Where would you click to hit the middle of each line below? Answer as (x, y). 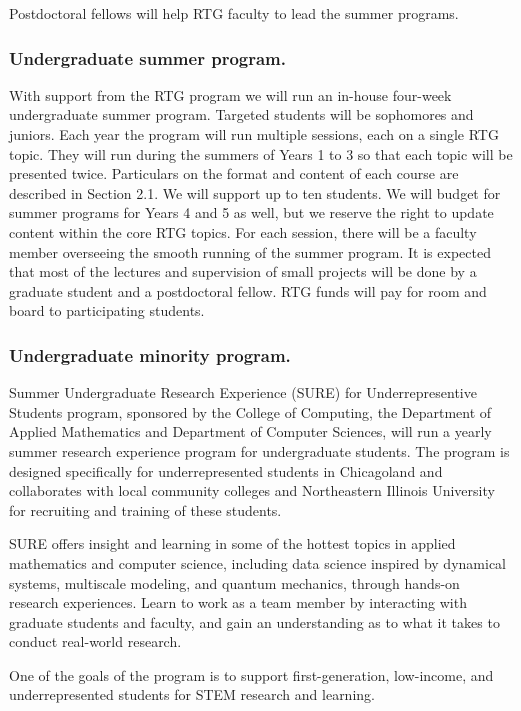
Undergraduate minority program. (150, 354)
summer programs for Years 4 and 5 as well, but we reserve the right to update (251, 212)
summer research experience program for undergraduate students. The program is (259, 450)
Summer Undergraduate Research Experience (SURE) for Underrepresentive (243, 392)
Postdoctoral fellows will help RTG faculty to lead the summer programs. (234, 13)
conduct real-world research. (95, 641)
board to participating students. (107, 310)
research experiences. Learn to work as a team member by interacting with (238, 602)
